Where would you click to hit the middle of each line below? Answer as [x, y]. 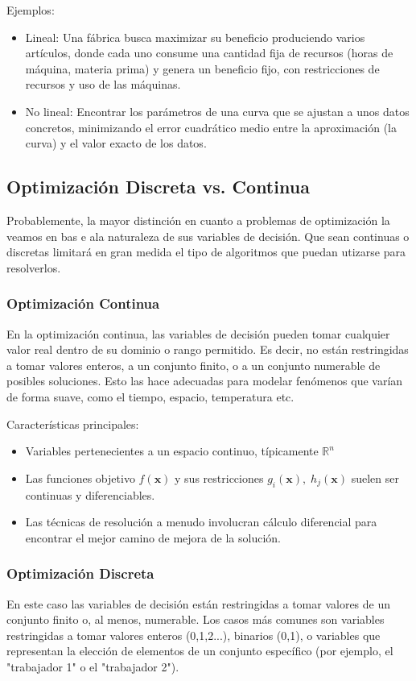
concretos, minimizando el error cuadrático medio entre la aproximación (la [211, 127]
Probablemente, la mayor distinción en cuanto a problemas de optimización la [198, 220]
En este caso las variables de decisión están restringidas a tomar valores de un [199, 603]
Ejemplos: [31, 10]
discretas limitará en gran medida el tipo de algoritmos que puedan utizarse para [206, 252]
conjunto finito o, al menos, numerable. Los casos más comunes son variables [196, 619]
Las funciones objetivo [80, 478]
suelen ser [375, 478]
